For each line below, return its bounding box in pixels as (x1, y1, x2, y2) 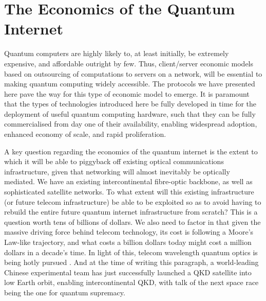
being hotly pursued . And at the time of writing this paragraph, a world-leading (4, 257, 259, 268)
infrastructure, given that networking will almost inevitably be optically (4, 166, 230, 176)
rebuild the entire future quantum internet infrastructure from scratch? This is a (4, 206, 258, 217)
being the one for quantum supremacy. (4, 287, 125, 297)
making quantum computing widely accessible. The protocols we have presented (4, 78, 255, 89)
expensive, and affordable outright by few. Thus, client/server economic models (4, 58, 253, 68)
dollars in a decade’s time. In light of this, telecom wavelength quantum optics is (4, 246, 258, 257)
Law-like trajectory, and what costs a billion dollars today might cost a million (4, 237, 252, 247)
